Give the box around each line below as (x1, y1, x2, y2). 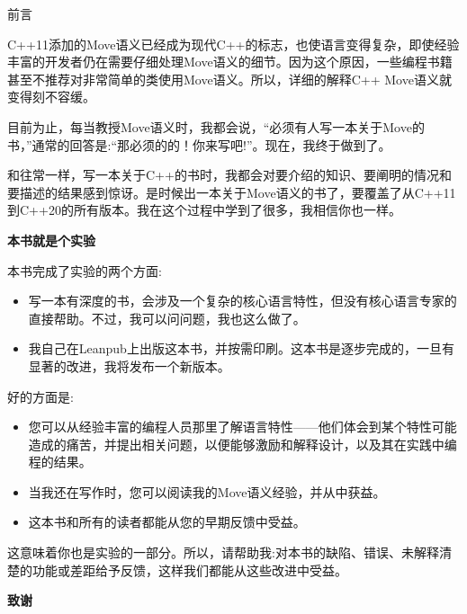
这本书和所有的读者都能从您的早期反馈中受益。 (28, 512, 306, 531)
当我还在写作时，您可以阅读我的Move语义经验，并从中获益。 (28, 482, 386, 501)
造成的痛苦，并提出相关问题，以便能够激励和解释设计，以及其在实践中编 (28, 434, 457, 453)
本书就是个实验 (7, 230, 95, 249)
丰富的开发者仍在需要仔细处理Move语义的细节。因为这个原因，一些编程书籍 (7, 52, 453, 71)
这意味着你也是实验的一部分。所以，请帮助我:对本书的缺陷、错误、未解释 (7, 543, 439, 562)
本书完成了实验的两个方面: (7, 261, 162, 280)
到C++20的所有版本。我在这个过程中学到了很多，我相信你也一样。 (7, 200, 401, 219)
